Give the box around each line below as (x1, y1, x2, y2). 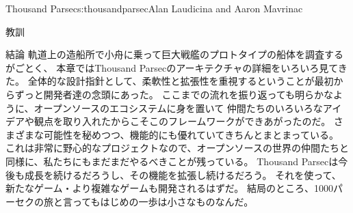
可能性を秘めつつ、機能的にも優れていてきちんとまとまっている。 (43, 127, 339, 141)
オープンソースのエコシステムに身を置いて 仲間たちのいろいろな (34, 100, 323, 115)
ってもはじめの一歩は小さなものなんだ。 (72, 194, 254, 208)
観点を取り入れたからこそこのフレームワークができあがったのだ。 (34, 114, 331, 128)
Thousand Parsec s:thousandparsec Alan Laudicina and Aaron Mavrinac (5, 1, 303, 15)
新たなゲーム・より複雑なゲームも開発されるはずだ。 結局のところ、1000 (5, 181, 333, 195)
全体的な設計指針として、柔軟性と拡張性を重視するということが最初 (27, 74, 334, 88)
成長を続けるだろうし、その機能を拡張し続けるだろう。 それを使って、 (24, 167, 341, 182)
